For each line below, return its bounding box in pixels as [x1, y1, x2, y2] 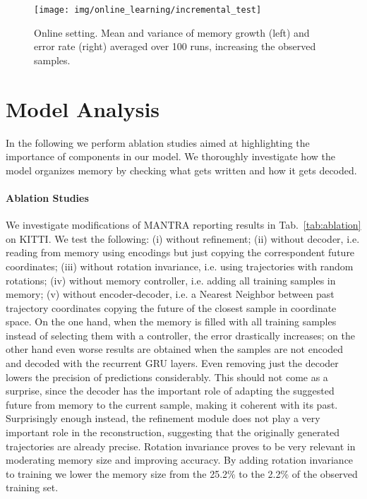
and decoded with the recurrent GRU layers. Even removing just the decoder [6, 356, 339, 371]
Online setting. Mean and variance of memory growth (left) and [34, 25, 310, 40]
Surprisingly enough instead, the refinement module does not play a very [6, 411, 320, 426]
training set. [6, 480, 59, 495]
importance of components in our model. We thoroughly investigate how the [6, 149, 335, 164]
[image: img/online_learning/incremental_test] [34, 5, 262, 15]
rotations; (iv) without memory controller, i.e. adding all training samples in [6, 272, 336, 287]
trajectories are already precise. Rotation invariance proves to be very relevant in [6, 438, 356, 453]
